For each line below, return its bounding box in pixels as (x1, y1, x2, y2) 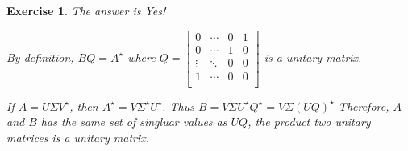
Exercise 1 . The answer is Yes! (6, 2, 166, 18)
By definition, (6, 48, 74, 65)
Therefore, (338, 97, 389, 114)
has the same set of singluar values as (40, 113, 227, 130)
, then (69, 97, 98, 114)
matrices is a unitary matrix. (6, 129, 150, 145)
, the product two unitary (248, 113, 371, 130)
